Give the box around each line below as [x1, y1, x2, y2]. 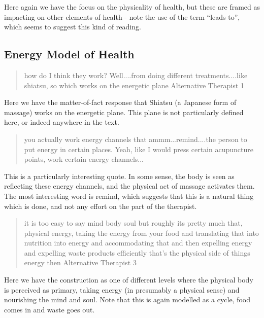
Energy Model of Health [4, 46, 135, 62]
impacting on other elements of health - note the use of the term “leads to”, [4, 11, 240, 22]
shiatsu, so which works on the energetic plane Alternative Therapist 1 [24, 80, 244, 90]
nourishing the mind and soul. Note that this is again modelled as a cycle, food [4, 294, 251, 305]
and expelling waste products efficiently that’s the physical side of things [24, 247, 250, 258]
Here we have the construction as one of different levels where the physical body [4, 274, 253, 285]
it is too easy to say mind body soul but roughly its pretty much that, [24, 218, 243, 228]
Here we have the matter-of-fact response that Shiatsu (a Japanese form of [4, 97, 237, 108]
